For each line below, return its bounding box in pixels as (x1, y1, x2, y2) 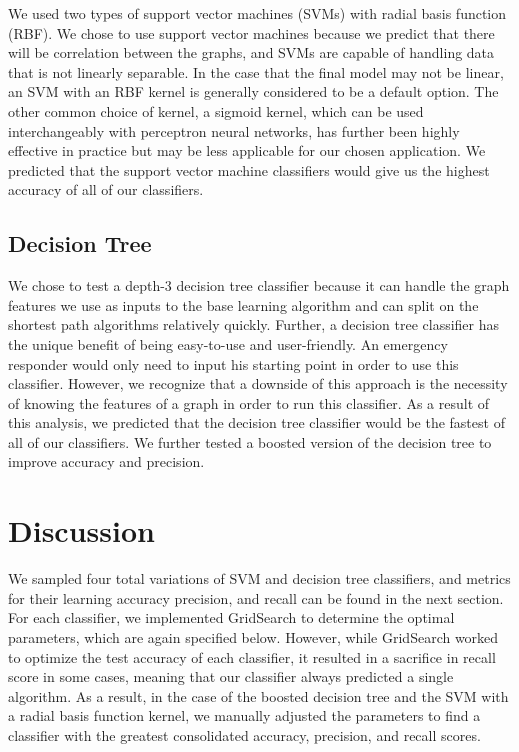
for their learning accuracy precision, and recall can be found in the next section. (8, 587, 504, 608)
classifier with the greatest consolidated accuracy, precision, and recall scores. (8, 724, 481, 745)
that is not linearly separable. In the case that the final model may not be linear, (8, 61, 504, 82)
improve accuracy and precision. (8, 451, 205, 472)
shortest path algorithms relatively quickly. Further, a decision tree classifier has (8, 314, 500, 335)
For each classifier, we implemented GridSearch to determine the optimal (8, 607, 455, 628)
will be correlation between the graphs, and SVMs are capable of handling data (8, 42, 495, 63)
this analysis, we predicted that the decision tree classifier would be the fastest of (8, 412, 505, 433)
